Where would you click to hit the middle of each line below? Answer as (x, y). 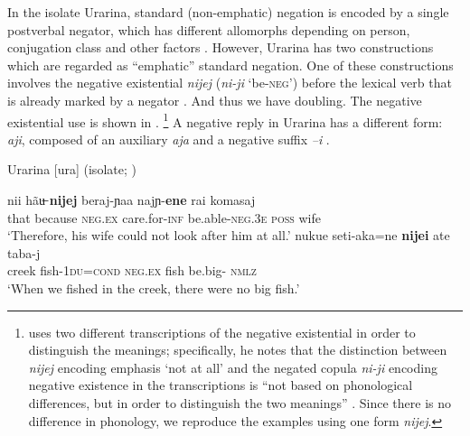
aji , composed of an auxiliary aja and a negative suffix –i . (169, 139)
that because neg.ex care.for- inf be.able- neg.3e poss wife (164, 217)
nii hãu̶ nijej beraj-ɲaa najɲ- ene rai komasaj (132, 199)
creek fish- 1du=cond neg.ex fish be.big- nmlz (132, 270)
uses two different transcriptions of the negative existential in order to (222, 332)
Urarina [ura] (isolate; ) (72, 169)
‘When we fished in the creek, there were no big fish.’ (154, 288)
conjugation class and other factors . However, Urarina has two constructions (221, 47)
